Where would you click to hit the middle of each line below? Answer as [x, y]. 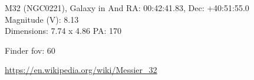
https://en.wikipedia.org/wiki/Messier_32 [81, 70]
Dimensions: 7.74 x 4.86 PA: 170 [63, 31]
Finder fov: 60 [30, 50]
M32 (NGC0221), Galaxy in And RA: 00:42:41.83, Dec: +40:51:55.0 [127, 8]
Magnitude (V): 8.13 [42, 19]
